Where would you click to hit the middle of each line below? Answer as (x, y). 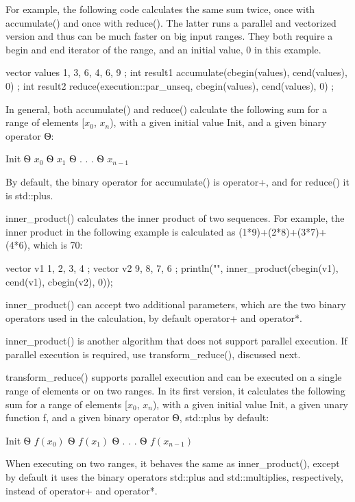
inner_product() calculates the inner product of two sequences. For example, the (175, 218)
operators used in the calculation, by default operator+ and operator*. (154, 317)
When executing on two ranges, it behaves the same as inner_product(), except (173, 463)
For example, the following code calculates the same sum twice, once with (160, 9)
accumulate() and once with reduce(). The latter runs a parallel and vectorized (171, 22)
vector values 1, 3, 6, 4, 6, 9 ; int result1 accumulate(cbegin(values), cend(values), (176, 72)
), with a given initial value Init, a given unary (250, 404)
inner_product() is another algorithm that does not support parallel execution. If (176, 341)
